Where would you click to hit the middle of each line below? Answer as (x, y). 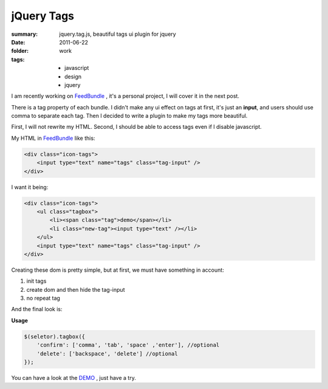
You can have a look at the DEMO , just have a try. (73, 378)
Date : (18, 42)
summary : (25, 34)
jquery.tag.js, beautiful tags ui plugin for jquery (118, 34)
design (73, 77)
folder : (20, 51)
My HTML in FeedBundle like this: (53, 138)
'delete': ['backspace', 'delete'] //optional (108, 353)
